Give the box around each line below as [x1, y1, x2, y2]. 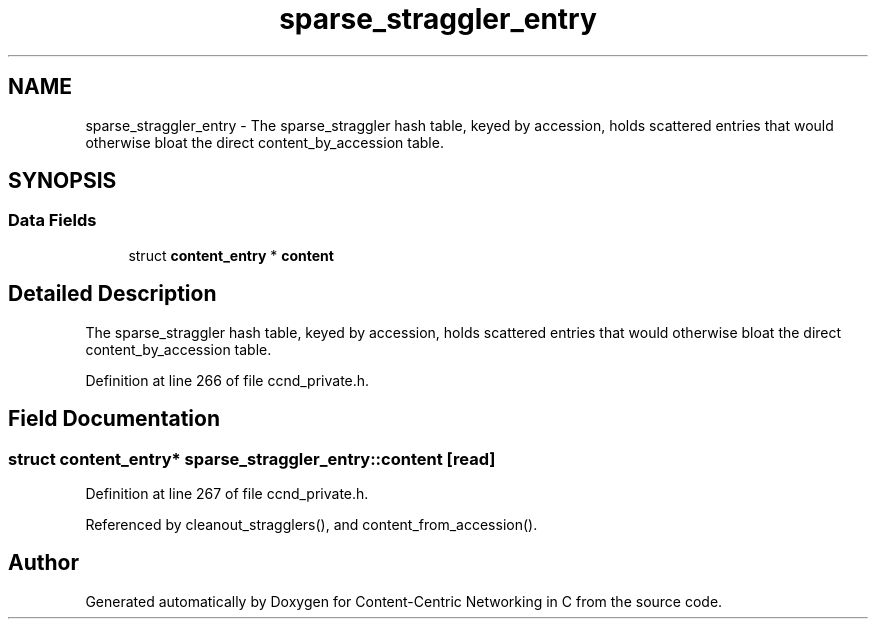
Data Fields [8, 210, 97, 231]
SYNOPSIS [8, 168, 117, 194]
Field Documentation [8, 406, 220, 432]
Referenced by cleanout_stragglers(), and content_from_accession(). [85, 515, 538, 533]
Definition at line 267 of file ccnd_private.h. [85, 484, 369, 502]
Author [8, 550, 79, 576]
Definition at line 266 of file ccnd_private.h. [85, 371, 370, 389]
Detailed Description [8, 281, 217, 307]
